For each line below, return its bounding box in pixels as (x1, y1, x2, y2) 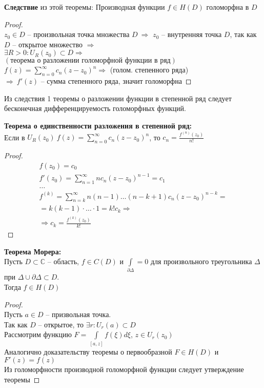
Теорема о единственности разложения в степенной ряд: (4, 120, 192, 131)
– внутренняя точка (161, 29, 222, 40)
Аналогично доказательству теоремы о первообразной (4, 346, 172, 357)
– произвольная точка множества (27, 29, 130, 40)
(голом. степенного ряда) (110, 64, 189, 75)
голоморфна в (206, 2, 249, 12)
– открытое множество (12, 39, 83, 49)
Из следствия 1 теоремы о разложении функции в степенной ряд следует (4, 93, 232, 103)
